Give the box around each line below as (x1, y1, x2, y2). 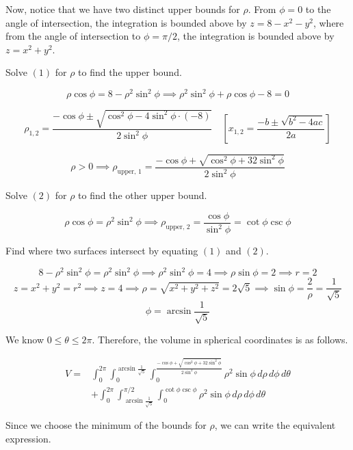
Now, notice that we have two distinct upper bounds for (5, 2, 240, 16)
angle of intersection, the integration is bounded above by (5, 15, 247, 29)
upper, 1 (117, 168, 142, 175)
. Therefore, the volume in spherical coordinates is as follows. (92, 332, 348, 347)
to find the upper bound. (78, 65, 182, 79)
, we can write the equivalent (214, 418, 336, 432)
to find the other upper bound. (78, 188, 207, 202)
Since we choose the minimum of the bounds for (5, 418, 207, 432)
